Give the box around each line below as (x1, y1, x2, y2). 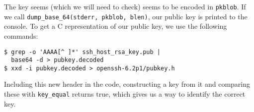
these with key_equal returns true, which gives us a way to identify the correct (4, 89, 246, 99)
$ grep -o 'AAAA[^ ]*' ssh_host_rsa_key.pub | (4, 48, 161, 56)
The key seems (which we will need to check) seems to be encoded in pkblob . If (4, 1, 246, 11)
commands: (4, 30, 38, 41)
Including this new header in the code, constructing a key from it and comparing (4, 79, 250, 89)
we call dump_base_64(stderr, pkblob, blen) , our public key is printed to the (4, 11, 248, 21)
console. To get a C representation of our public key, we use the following (4, 21, 227, 31)
